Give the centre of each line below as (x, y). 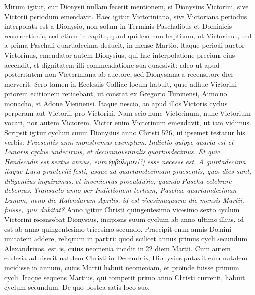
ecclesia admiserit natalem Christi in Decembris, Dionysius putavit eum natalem (126, 258)
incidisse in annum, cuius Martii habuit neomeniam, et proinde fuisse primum (122, 268)
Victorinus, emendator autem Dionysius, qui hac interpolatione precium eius (120, 55)
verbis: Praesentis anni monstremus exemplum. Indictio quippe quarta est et (119, 142)
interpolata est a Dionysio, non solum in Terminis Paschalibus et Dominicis (118, 26)
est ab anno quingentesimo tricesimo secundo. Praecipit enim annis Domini (118, 229)
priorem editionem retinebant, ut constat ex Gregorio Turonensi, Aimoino (116, 93)
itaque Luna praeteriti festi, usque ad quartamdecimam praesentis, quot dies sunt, (128, 171)
